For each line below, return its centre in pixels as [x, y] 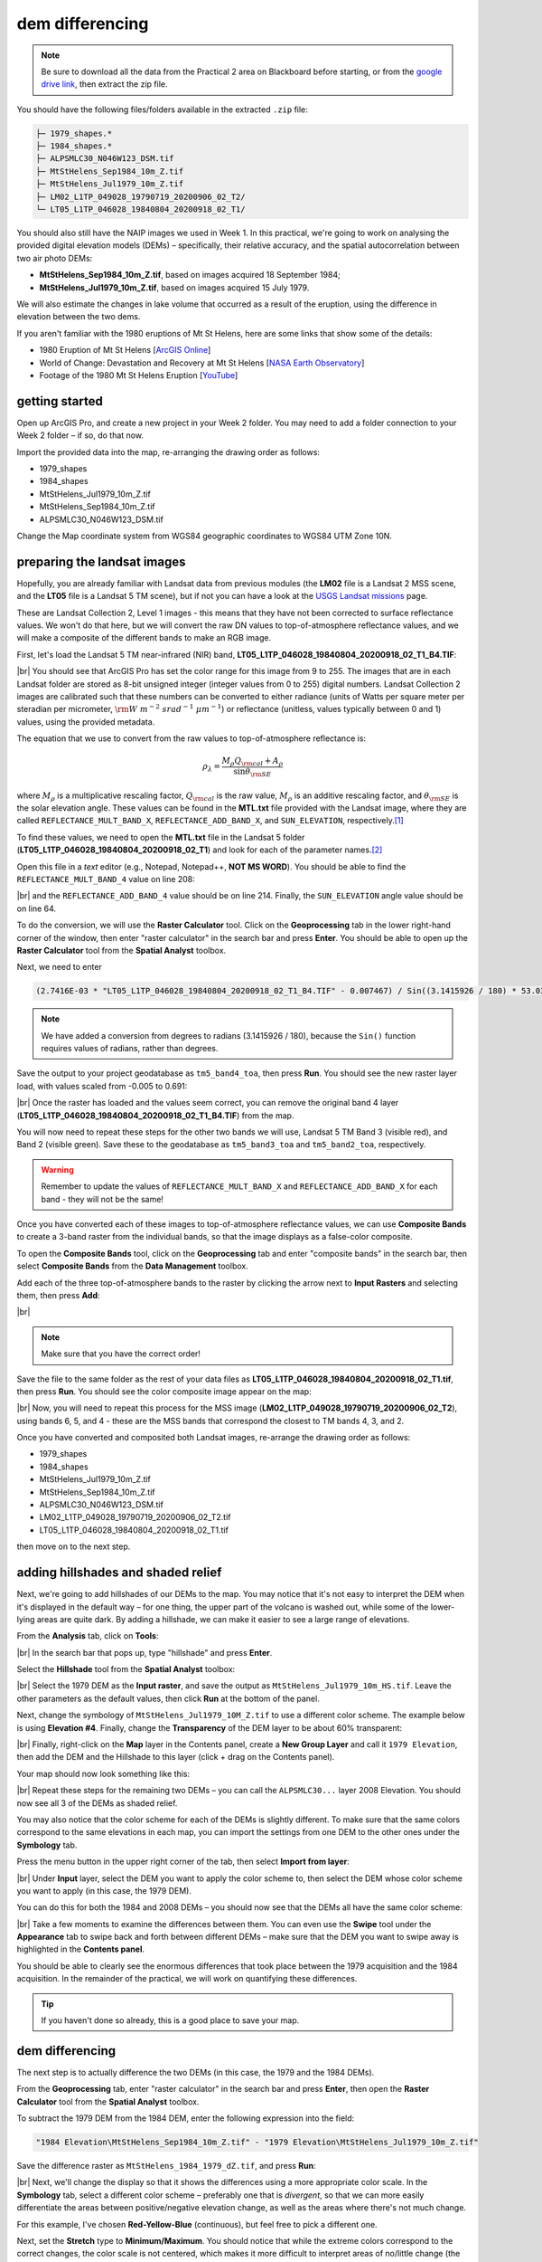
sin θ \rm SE [252, 772]
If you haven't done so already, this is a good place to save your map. [170, 2020]
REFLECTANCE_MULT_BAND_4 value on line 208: [106, 879]
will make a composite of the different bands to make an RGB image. [144, 638]
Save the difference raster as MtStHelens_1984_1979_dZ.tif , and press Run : [166, 2166]
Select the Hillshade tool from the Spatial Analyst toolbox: [126, 1669]
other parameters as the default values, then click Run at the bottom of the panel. [168, 1698]
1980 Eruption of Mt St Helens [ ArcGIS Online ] [125, 350]
